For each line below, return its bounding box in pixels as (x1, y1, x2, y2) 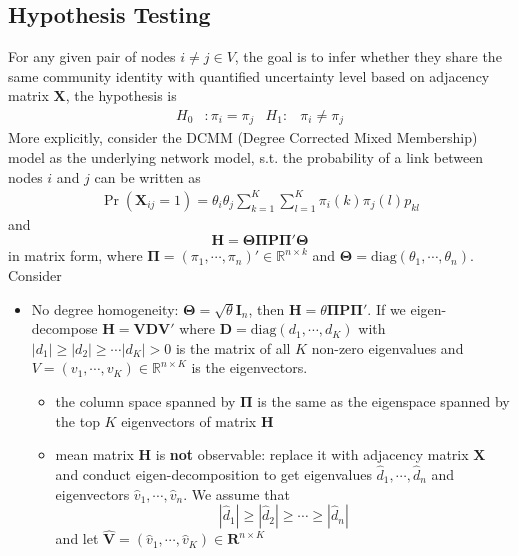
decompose (31, 318, 98, 339)
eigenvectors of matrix (121, 410, 257, 431)
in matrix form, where (8, 245, 143, 266)
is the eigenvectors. (191, 357, 308, 378)
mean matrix (55, 444, 134, 465)
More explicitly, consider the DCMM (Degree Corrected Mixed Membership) (8, 127, 478, 148)
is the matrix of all (175, 337, 291, 358)
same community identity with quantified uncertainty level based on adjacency (8, 65, 490, 86)
